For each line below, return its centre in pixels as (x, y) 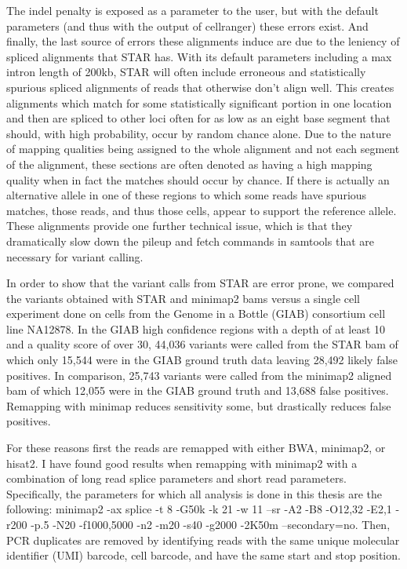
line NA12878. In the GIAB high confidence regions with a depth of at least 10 (196, 328)
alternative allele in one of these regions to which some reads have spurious (187, 195)
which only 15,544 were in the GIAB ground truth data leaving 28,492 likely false (202, 360)
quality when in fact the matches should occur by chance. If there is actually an (198, 179)
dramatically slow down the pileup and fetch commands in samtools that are (190, 241)
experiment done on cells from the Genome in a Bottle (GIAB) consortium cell (196, 314)
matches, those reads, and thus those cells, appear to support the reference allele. (202, 210)
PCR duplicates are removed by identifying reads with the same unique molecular (203, 540)
